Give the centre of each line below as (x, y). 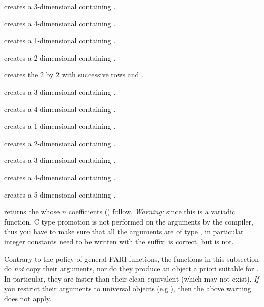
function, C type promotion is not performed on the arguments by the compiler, (129, 221)
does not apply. (28, 298)
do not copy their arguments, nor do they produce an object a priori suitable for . (131, 269)
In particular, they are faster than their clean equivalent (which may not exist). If (131, 278)
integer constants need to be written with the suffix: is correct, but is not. (119, 241)
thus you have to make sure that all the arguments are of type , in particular (124, 231)
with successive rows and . (102, 75)
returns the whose (32, 212)
